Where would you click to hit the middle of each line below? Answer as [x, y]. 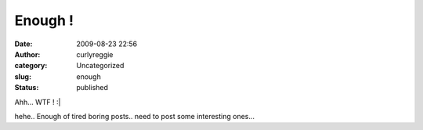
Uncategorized [100, 66]
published [92, 88]
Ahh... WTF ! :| [38, 102]
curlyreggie [95, 54]
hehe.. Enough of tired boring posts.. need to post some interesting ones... [134, 116]
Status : [27, 88]
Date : [23, 44]
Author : [27, 54]
